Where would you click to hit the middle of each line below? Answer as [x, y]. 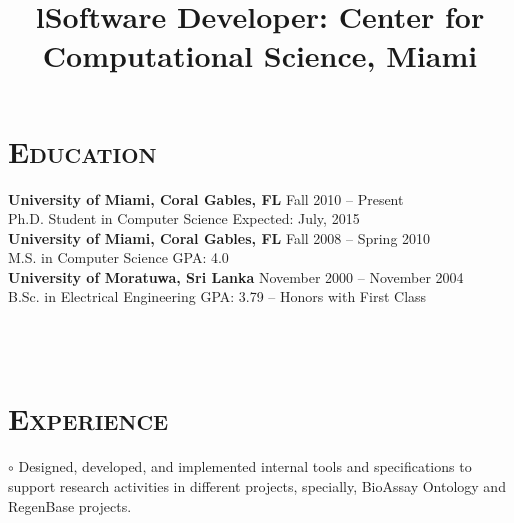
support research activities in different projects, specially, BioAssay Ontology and [257, 485]
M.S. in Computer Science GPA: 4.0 [118, 257]
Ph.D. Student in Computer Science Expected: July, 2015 [184, 218]
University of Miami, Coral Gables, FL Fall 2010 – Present [206, 198]
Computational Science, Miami [260, 55]
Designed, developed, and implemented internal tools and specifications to [245, 466]
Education [82, 150]
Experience [88, 418]
